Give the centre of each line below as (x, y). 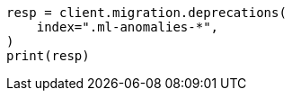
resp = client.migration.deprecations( (146, 13)
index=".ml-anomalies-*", (128, 27)
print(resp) (48, 56)
